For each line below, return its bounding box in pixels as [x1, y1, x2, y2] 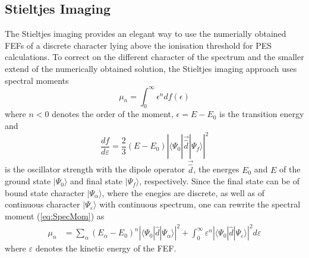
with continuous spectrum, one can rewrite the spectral [99, 198, 301, 210]
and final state [70, 175, 123, 187]
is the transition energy [219, 108, 304, 120]
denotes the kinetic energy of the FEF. [35, 242, 176, 254]
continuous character [5, 198, 80, 210]
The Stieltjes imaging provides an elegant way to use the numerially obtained [5, 27, 286, 40]
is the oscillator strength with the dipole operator [5, 163, 185, 175]
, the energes [193, 163, 239, 175]
